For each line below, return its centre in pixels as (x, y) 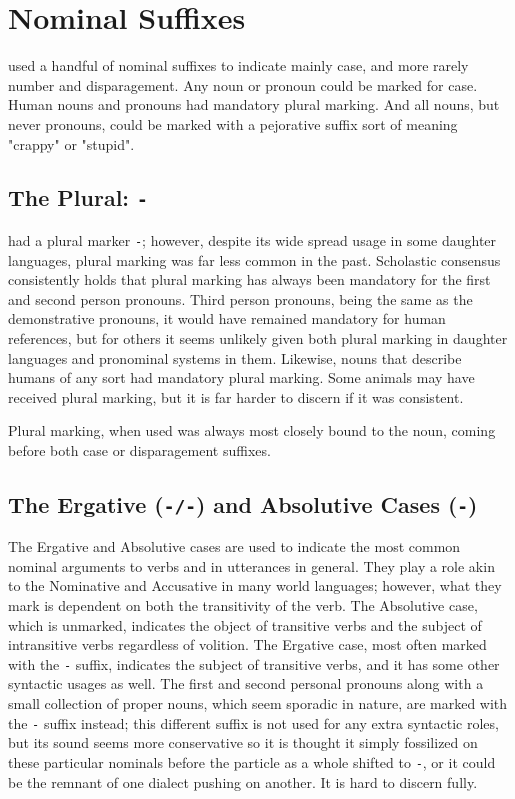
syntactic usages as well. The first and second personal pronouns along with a (246, 683)
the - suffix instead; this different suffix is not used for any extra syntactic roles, (253, 722)
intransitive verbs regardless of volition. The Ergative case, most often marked (247, 644)
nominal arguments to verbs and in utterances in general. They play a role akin (251, 565)
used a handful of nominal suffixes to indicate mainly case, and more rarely (238, 65)
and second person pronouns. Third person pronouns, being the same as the (240, 298)
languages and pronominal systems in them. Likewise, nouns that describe (235, 357)
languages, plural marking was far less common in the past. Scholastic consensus (254, 259)
